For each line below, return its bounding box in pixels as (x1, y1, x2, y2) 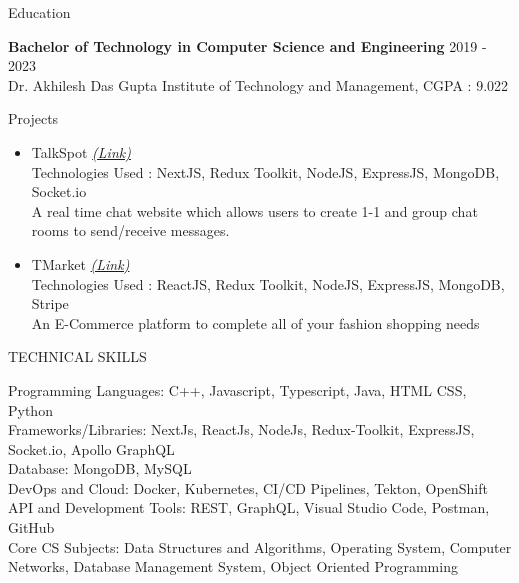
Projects (8, 108, 59, 129)
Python (8, 399, 53, 420)
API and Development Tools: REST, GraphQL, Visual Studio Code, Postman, (8, 497, 490, 518)
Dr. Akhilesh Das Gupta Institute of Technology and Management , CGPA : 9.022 (8, 74, 509, 95)
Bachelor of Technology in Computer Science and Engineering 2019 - (8, 35, 487, 56)
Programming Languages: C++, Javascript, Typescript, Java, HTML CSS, (8, 379, 467, 400)
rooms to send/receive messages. (31, 220, 230, 241)
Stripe (31, 293, 69, 314)
